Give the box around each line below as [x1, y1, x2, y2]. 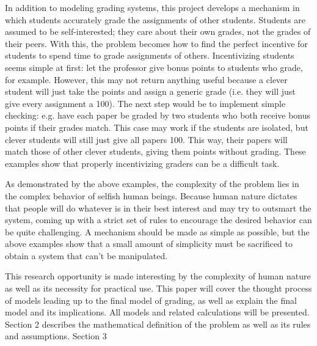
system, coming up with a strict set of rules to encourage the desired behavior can [5, 213, 312, 226]
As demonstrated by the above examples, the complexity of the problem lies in [5, 177, 299, 190]
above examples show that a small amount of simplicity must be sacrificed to [5, 237, 293, 250]
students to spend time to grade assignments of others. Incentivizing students [5, 49, 294, 62]
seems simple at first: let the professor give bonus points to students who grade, [5, 61, 303, 73]
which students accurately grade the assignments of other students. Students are [5, 13, 305, 26]
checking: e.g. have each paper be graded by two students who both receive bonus [5, 109, 311, 122]
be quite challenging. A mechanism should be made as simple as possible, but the [5, 225, 310, 238]
